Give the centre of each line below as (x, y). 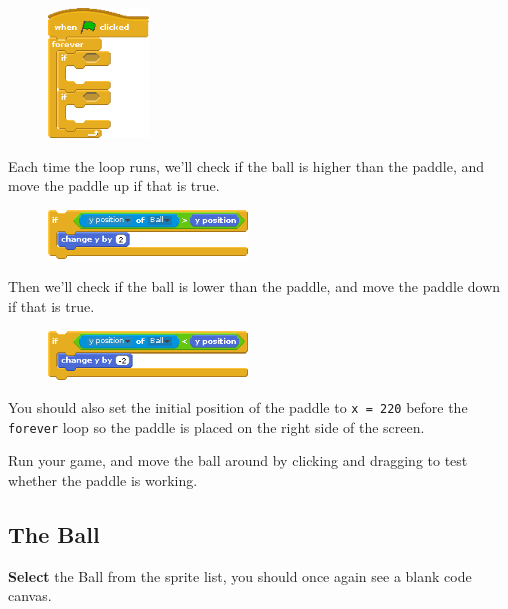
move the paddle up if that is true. (114, 185)
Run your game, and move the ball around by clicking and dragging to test (238, 460)
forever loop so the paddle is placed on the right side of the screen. (216, 426)
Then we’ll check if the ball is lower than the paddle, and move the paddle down (254, 286)
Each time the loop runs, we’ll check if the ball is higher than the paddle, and (246, 165)
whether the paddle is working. (103, 480)
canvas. (30, 595)
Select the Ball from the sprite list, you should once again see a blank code (240, 575)
